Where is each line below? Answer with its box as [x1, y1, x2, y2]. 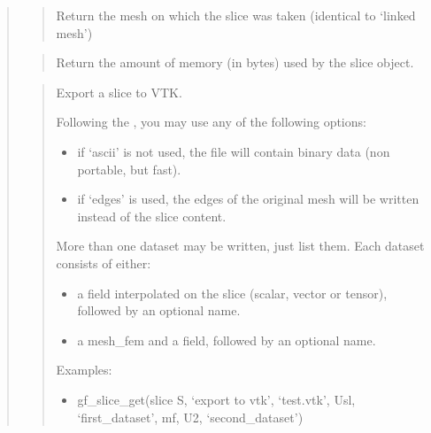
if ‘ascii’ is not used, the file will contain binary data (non [77, 142, 390, 160]
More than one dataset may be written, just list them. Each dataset [56, 236, 425, 255]
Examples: [56, 360, 112, 379]
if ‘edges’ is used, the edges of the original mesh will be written [77, 189, 419, 208]
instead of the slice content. [77, 206, 227, 225]
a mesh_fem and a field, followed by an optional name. [77, 330, 376, 349]
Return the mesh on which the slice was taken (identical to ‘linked [56, 6, 416, 24]
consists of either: [56, 253, 151, 272]
